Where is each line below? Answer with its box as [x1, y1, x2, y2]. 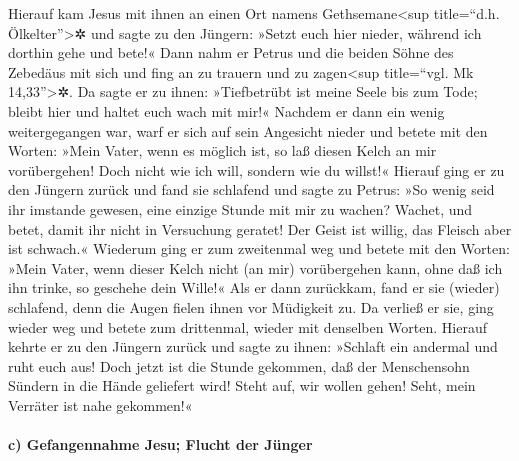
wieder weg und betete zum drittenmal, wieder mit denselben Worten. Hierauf [8, 316, 487, 337]
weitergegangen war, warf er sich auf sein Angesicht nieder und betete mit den [8, 120, 488, 141]
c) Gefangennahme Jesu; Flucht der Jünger [8, 434, 313, 455]
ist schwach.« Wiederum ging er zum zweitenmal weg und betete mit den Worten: [8, 238, 510, 259]
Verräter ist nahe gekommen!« [8, 394, 193, 415]
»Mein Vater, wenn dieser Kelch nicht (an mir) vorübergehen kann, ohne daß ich [8, 257, 503, 278]
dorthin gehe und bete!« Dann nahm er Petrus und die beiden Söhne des [8, 42, 454, 63]
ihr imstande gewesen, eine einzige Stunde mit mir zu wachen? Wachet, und [8, 198, 473, 219]
